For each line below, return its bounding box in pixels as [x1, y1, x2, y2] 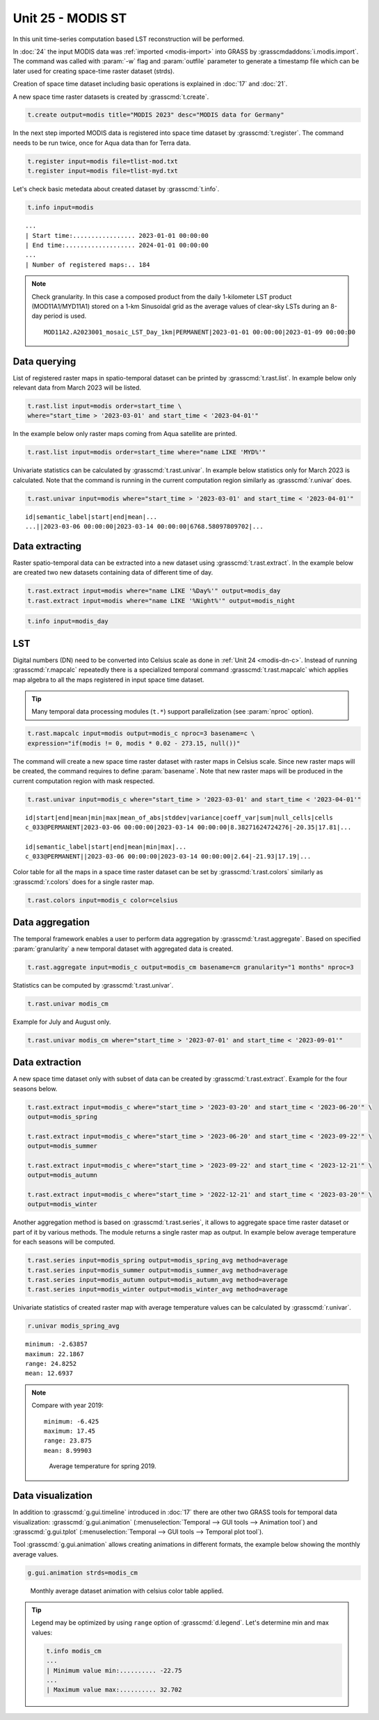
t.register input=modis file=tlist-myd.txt [27, 167, 179, 175]
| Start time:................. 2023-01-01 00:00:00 [25, 232, 209, 239]
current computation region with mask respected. [13, 776, 155, 785]
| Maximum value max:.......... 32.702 [46, 1686, 182, 1694]
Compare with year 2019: [31, 1401, 104, 1410]
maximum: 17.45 [44, 1427, 96, 1436]
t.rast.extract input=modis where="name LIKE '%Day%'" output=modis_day [27, 587, 281, 595]
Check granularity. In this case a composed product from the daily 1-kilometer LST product [31, 292, 292, 300]
